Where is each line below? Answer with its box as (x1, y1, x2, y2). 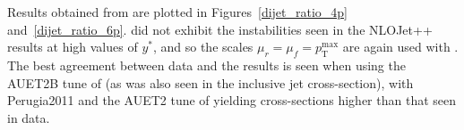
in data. (7, 108, 50, 126)
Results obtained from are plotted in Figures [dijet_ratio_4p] (7, 3, 348, 20)
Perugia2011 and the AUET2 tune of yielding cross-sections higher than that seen (7, 91, 457, 110)
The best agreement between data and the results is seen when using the (7, 55, 406, 74)
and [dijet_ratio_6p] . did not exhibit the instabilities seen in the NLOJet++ (7, 20, 433, 38)
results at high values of (7, 37, 138, 56)
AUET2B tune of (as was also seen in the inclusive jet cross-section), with (7, 73, 414, 92)
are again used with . (342, 37, 459, 56)
